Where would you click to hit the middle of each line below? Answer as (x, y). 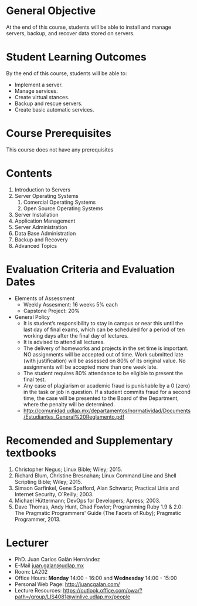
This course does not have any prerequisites (60, 149)
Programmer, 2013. (38, 519)
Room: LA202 (31, 571)
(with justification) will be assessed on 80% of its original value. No (104, 361)
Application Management (45, 221)
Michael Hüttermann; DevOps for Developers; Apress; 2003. (87, 500)
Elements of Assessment (45, 298)
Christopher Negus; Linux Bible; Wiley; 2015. (68, 469)
